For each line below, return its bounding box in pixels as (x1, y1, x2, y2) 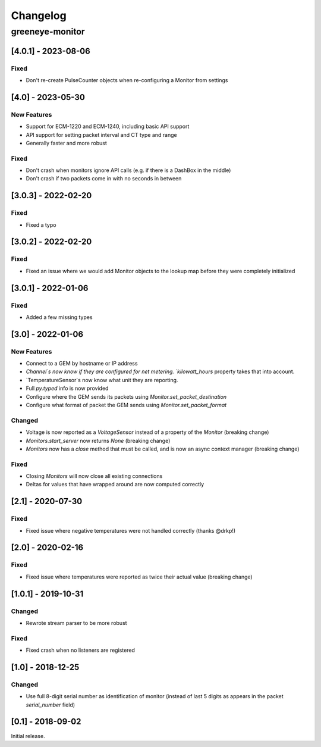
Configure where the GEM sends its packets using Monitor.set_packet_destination (26, 393, 227, 400)
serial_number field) (26, 701, 75, 708)
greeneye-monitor (11, 26, 86, 37)
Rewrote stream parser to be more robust (26, 619, 127, 626)
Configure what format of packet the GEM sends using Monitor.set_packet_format (26, 402, 227, 409)
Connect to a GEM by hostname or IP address (26, 360, 138, 367)
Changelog (11, 9, 67, 22)
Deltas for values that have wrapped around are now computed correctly (26, 481, 204, 488)
